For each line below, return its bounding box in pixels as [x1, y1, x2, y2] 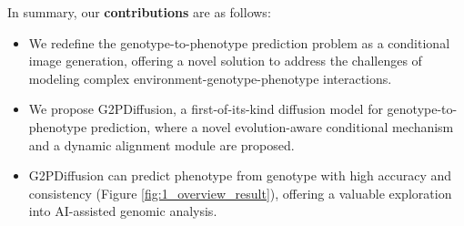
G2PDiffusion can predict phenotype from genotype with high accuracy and [28, 166, 452, 185]
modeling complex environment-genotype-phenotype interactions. [28, 68, 392, 87]
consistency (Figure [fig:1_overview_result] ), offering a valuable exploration [28, 183, 452, 202]
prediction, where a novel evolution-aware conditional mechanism [90, 117, 454, 136]
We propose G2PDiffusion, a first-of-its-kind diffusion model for [28, 99, 383, 118]
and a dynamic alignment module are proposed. [28, 135, 295, 154]
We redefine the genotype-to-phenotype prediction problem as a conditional [28, 33, 450, 52]
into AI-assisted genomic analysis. [28, 201, 217, 221]
